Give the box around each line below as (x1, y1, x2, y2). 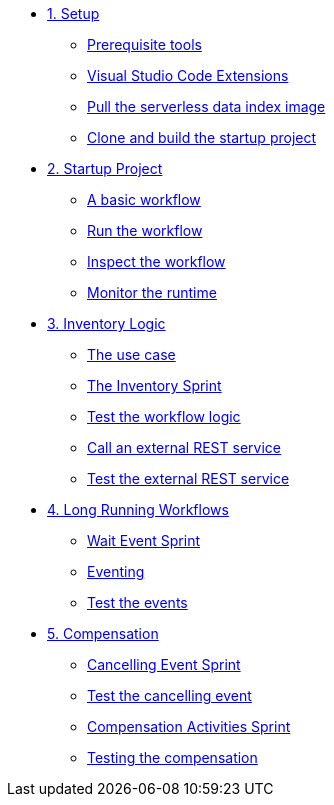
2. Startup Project (47, 160, 163, 177)
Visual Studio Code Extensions (87, 67, 289, 84)
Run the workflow (87, 222, 203, 239)
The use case (87, 346, 176, 363)
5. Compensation (47, 625, 159, 642)
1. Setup (47, 5, 100, 22)
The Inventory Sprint (87, 377, 222, 394)
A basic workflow (87, 191, 201, 208)
